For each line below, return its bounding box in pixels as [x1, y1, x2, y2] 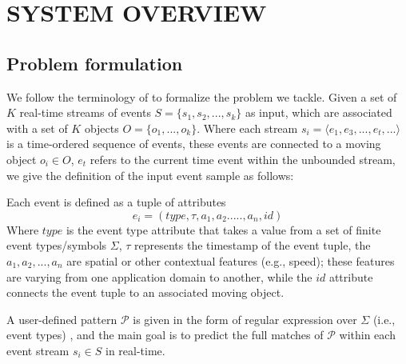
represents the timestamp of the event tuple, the [133, 237, 371, 254]
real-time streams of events [19, 104, 151, 121]
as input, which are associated [245, 104, 392, 121]
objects [84, 119, 119, 136]
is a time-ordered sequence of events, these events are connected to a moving [6, 135, 381, 152]
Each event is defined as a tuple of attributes [6, 194, 226, 210]
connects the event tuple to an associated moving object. [6, 284, 285, 301]
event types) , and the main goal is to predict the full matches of [6, 326, 324, 343]
